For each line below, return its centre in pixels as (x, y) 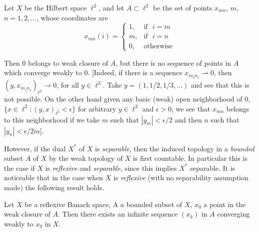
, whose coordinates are (72, 17)
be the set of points (182, 7)
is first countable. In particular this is (190, 158)
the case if (19, 168)
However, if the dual (35, 148)
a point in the (225, 204)
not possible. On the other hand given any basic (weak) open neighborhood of (123, 99)
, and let (111, 7)
